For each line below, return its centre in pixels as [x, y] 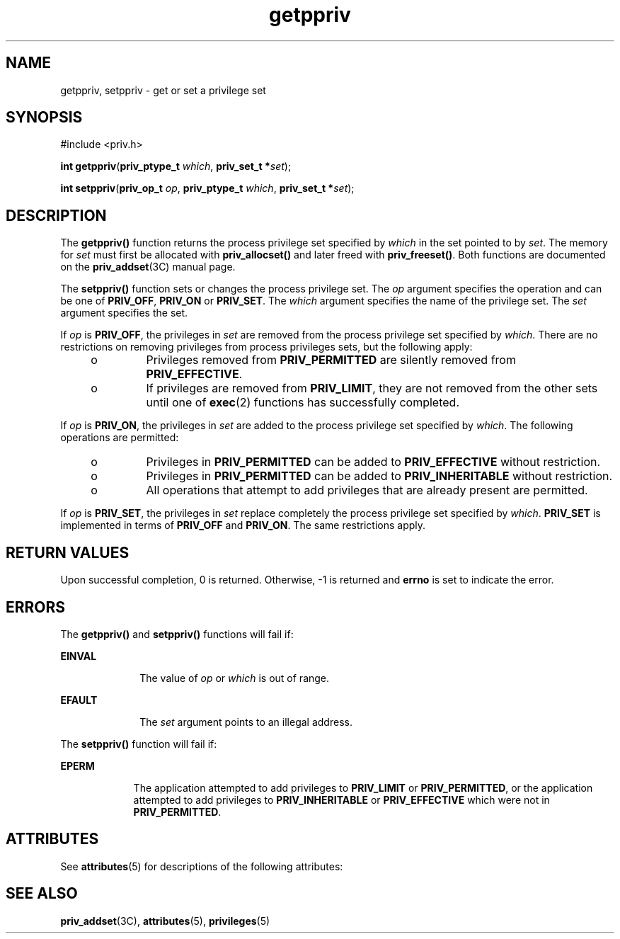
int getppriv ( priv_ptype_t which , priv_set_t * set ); [176, 166]
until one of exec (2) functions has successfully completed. [303, 403]
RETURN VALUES [68, 552]
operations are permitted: [120, 438]
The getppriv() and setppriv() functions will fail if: [177, 634]
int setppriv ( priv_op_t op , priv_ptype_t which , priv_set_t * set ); [207, 188]
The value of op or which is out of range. [235, 678]
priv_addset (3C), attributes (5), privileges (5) [165, 921]
